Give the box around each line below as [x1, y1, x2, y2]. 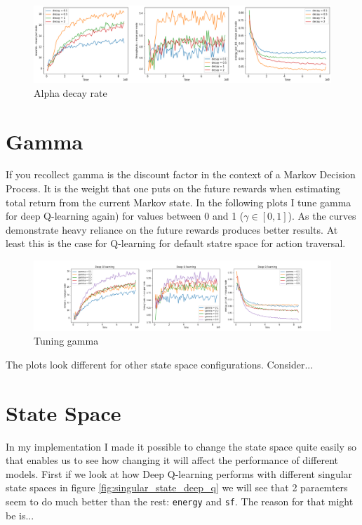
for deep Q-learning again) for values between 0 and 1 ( [6, 208, 244, 223]
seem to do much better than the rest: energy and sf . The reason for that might [6, 493, 354, 508]
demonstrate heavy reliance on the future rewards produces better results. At [6, 222, 338, 237]
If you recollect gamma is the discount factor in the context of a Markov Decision [6, 167, 356, 182]
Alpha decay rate [34, 85, 107, 100]
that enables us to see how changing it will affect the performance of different [6, 453, 338, 467]
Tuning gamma [34, 333, 99, 348]
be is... [6, 507, 34, 522]
